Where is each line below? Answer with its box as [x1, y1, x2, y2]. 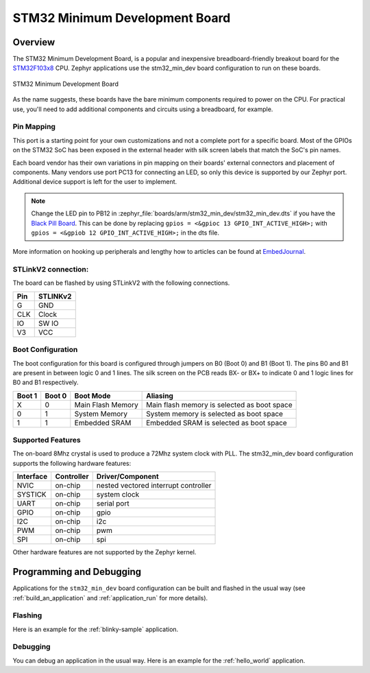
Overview [12, 36, 56, 48]
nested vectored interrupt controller [96, 481, 212, 491]
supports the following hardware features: [12, 459, 132, 467]
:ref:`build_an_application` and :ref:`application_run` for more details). [12, 593, 208, 602]
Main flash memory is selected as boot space [146, 400, 293, 410]
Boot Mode [74, 391, 111, 401]
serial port [96, 499, 129, 508]
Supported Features [12, 436, 82, 445]
